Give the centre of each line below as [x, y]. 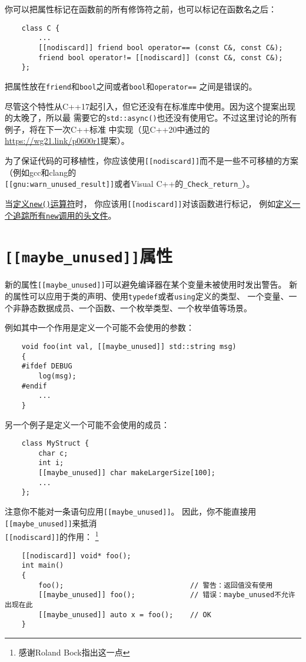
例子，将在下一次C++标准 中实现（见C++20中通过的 [107, 129]
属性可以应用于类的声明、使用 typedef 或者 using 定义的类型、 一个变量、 [151, 296]
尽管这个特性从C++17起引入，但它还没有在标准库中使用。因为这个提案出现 [150, 106]
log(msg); [57, 376]
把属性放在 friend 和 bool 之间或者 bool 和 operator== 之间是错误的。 [131, 86]
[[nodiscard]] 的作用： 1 [52, 536]
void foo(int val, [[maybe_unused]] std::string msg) [129, 346]
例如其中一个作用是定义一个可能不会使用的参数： [99, 327]
